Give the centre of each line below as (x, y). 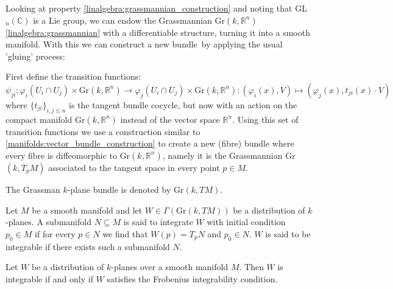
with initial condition (246, 222)
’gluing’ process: (35, 56)
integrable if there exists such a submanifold (88, 246)
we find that (125, 233)
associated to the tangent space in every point (134, 167)
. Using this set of (265, 119)
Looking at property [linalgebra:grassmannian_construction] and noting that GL (156, 8)
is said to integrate (158, 222)
